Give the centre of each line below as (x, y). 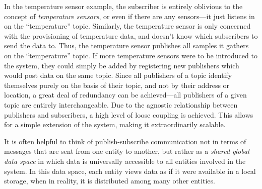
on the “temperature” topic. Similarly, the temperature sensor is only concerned (127, 26)
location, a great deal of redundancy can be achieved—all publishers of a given (125, 95)
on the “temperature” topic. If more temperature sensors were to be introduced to (131, 55)
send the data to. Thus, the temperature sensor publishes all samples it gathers (126, 45)
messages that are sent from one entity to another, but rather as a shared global (127, 151)
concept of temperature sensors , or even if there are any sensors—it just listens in (129, 16)
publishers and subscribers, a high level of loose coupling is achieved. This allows (129, 114)
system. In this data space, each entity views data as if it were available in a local (130, 171)
